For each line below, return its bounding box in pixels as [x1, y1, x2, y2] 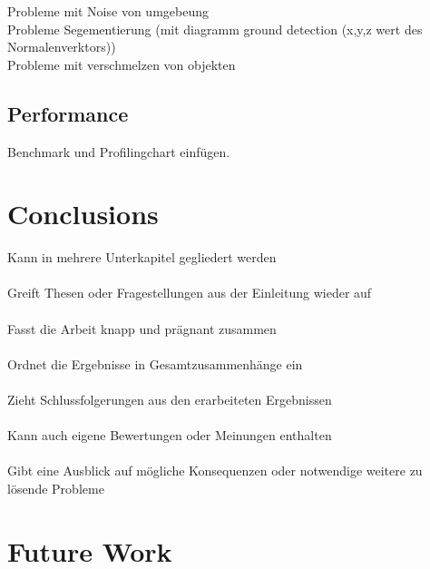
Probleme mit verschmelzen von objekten [7, 54, 236, 74]
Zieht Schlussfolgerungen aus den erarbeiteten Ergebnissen [7, 390, 332, 409]
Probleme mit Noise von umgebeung [7, 2, 209, 20]
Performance [7, 99, 129, 127]
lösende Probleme [7, 479, 104, 498]
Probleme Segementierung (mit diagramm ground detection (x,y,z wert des [7, 19, 423, 38]
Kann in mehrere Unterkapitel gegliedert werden [7, 248, 277, 267]
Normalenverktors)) [7, 37, 116, 56]
